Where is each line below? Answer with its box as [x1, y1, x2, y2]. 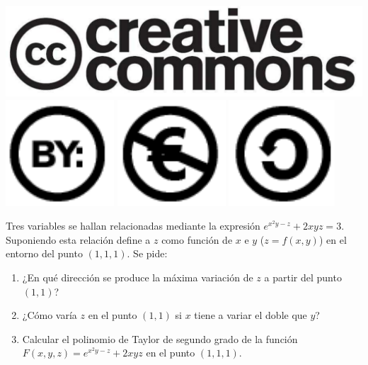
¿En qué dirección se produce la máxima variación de [22, 269, 253, 284]
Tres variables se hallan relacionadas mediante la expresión [6, 218, 260, 233]
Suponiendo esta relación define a [6, 232, 151, 247]
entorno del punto [6, 246, 83, 261]
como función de [161, 232, 233, 247]
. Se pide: [127, 246, 168, 261]
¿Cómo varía [22, 308, 77, 322]
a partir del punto [264, 269, 342, 284]
